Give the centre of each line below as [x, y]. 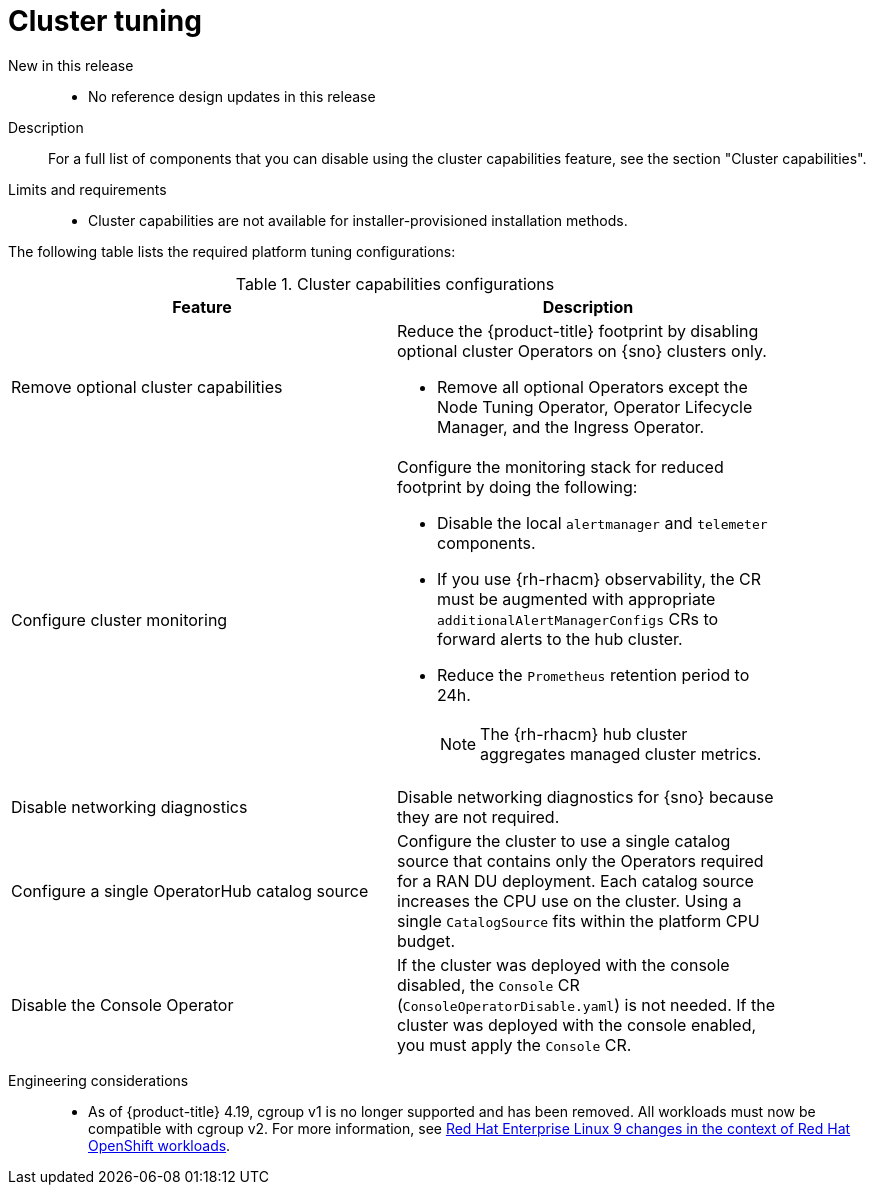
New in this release [71, 65]
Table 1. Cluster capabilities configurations [395, 283]
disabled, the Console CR [488, 984]
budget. [426, 940]
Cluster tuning [105, 21]
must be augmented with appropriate [576, 598]
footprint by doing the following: [517, 486]
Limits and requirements [87, 189]
